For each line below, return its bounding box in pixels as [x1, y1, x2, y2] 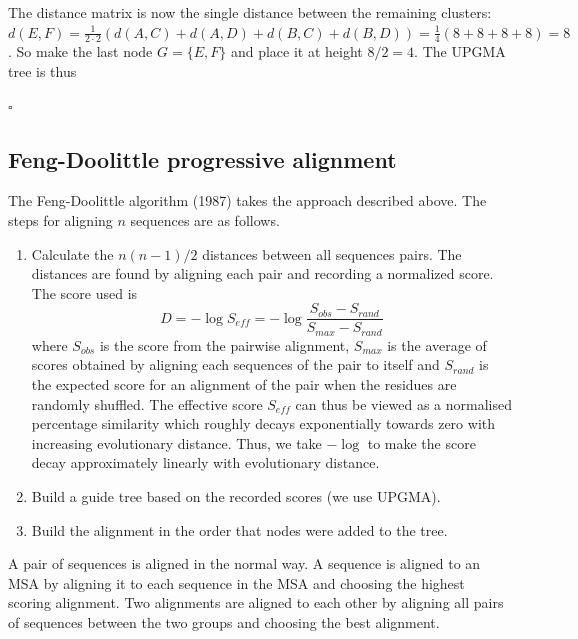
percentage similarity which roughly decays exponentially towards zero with [31, 413, 495, 434]
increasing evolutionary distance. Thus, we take [31, 432, 322, 453]
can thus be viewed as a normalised [295, 393, 512, 414]
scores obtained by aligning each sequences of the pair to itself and [31, 354, 440, 375]
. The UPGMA [414, 41, 506, 62]
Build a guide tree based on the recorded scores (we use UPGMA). [31, 486, 441, 507]
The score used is [31, 282, 138, 303]
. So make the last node [8, 41, 153, 62]
